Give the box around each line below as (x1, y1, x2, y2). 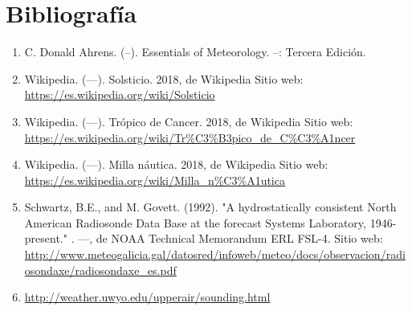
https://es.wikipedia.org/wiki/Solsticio (24, 86, 215, 103)
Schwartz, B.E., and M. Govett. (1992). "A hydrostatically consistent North (24, 198, 397, 215)
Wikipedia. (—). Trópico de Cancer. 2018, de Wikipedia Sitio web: (24, 113, 353, 129)
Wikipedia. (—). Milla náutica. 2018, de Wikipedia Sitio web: (24, 156, 328, 173)
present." (24, 230, 67, 247)
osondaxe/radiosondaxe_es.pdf (24, 261, 177, 278)
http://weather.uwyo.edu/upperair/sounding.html (24, 288, 271, 305)
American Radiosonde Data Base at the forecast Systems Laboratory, (24, 214, 366, 231)
